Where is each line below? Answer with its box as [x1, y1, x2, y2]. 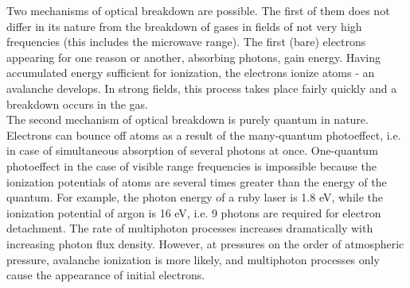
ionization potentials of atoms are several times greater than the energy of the [6, 173, 387, 190]
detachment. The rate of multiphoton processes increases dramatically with [6, 220, 373, 236]
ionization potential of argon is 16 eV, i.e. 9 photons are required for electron [6, 204, 381, 221]
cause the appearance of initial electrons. [6, 267, 205, 283]
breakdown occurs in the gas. [6, 95, 148, 112]
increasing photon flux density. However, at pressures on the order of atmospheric [6, 235, 404, 252]
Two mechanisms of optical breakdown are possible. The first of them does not [6, 2, 390, 18]
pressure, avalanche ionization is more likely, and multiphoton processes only [6, 251, 380, 267]
